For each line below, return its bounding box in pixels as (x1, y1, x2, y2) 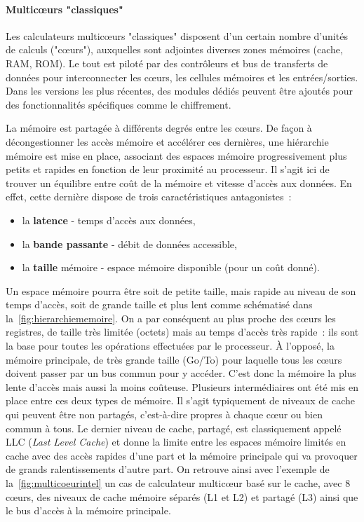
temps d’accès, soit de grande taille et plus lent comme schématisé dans (6, 297, 313, 312)
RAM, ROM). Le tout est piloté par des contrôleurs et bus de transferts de (6, 55, 328, 70)
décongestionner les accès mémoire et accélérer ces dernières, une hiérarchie (6, 134, 329, 149)
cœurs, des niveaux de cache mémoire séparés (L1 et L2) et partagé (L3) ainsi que (6, 489, 358, 504)
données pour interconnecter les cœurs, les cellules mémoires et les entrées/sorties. (6, 69, 358, 84)
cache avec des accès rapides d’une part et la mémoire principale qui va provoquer (6, 448, 358, 462)
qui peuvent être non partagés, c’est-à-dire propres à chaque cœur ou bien (6, 407, 323, 422)
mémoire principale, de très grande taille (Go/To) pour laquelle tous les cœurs (6, 352, 342, 366)
